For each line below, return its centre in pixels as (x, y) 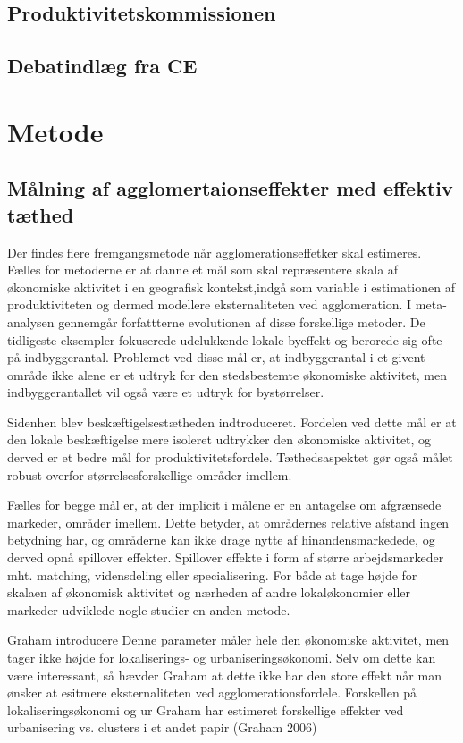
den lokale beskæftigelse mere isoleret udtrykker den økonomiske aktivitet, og (219, 439)
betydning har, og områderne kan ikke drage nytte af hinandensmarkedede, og (221, 540)
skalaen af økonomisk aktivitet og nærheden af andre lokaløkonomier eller (209, 592)
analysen (31, 321)
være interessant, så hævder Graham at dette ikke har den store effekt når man (224, 675)
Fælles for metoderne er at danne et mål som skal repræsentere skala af (203, 270)
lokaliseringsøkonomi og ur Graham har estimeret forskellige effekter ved (206, 709)
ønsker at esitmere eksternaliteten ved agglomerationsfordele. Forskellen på (212, 692)
